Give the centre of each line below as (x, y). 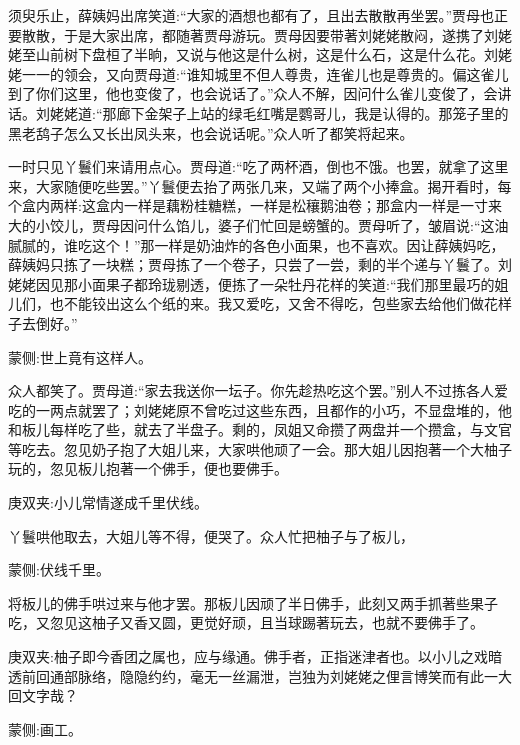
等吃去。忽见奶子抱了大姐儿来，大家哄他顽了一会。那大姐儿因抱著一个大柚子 (260, 448)
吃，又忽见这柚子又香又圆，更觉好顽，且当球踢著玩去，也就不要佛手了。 (246, 622)
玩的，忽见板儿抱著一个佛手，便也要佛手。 (148, 468)
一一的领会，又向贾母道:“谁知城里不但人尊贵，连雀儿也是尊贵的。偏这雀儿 (265, 73)
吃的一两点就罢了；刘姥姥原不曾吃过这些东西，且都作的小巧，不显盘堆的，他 (260, 409)
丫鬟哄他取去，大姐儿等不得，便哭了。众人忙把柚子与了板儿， (211, 535)
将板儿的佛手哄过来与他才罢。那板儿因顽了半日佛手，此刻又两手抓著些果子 (253, 602)
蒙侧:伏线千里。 (59, 569)
